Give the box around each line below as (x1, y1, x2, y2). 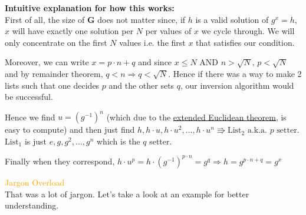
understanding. (5, 199, 59, 211)
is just (24, 135, 47, 147)
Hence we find (5, 110, 55, 123)
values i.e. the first (119, 36, 186, 48)
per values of (145, 25, 192, 37)
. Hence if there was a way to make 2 (168, 67, 302, 79)
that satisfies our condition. (196, 36, 295, 48)
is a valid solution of (195, 13, 269, 25)
